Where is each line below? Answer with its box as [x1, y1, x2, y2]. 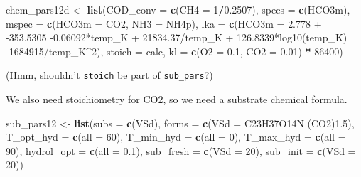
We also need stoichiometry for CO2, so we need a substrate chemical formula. [6, 92, 347, 107]
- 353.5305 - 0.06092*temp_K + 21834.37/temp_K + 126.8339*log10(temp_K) [6, 30, 347, 45]
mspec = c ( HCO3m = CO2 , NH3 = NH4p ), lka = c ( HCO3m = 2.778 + [6, 16, 322, 31]
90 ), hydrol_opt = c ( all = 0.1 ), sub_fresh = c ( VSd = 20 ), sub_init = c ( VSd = [6, 143, 356, 158]
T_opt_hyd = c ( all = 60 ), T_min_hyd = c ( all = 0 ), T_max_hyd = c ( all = [6, 129, 346, 144]
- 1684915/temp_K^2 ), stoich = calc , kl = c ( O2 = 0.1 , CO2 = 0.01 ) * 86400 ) [6, 43, 343, 58]
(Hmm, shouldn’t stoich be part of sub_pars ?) [6, 68, 213, 82]
